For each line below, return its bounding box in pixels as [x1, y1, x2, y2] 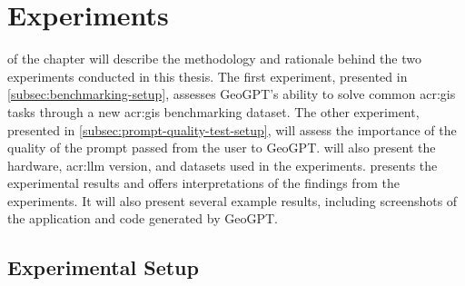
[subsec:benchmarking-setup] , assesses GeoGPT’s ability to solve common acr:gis [7, 84, 456, 104]
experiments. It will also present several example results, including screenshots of [7, 191, 458, 210]
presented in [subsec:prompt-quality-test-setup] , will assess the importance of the [7, 120, 457, 139]
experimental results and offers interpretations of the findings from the [7, 173, 400, 192]
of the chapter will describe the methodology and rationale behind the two [7, 49, 421, 68]
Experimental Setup [7, 253, 199, 281]
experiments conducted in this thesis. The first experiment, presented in [7, 66, 408, 85]
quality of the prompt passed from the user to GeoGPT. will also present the [7, 138, 436, 157]
